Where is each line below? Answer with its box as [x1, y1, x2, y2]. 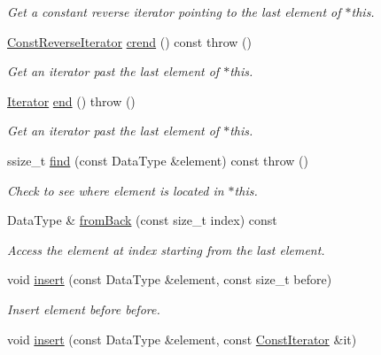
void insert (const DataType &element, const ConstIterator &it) [7, 329, 357, 348]
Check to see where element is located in [7, 181, 224, 199]
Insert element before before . [7, 299, 160, 318]
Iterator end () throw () [7, 91, 136, 110]
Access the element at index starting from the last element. [7, 240, 325, 259]
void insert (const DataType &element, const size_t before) [7, 270, 332, 289]
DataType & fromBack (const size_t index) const [7, 211, 277, 229]
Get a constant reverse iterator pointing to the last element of [7, 3, 341, 20]
